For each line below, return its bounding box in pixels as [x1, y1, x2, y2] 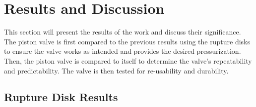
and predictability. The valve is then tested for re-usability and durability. [4, 65, 229, 75]
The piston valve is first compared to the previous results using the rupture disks [4, 36, 250, 46]
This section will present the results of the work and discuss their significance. [4, 27, 241, 37]
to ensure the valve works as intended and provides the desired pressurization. [4, 46, 241, 56]
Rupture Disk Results [4, 89, 118, 105]
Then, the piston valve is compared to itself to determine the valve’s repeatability [4, 55, 252, 66]
